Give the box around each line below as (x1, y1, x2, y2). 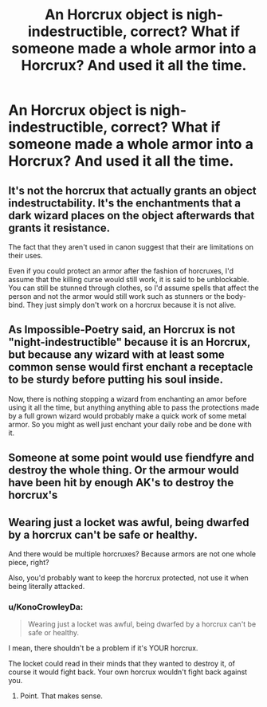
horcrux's (8, 489, 58, 502)
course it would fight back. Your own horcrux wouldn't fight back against (8, 667, 248, 677)
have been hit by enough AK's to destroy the (8, 476, 234, 489)
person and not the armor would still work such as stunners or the (8, 292, 225, 300)
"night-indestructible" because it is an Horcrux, (8, 336, 251, 349)
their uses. (8, 251, 43, 260)
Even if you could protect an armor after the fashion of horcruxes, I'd (8, 266, 234, 276)
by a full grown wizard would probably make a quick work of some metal (8, 410, 247, 420)
